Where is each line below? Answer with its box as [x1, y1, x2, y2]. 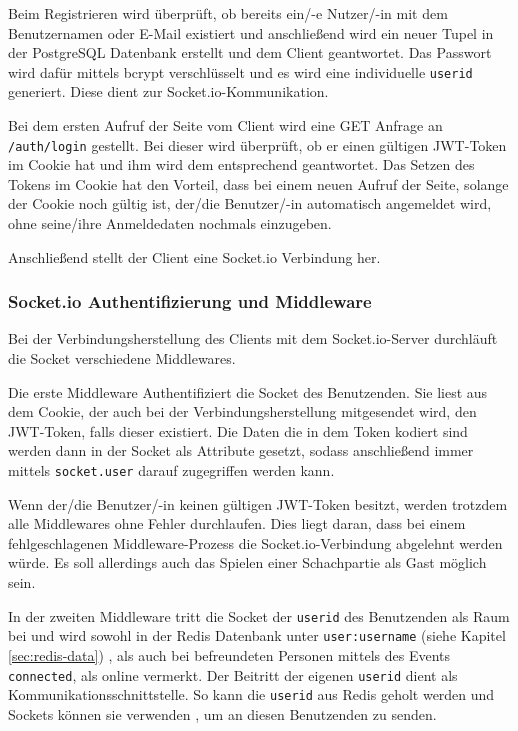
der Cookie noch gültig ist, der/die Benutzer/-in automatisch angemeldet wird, [8, 193, 492, 214]
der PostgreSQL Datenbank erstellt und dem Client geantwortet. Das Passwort [8, 42, 492, 63]
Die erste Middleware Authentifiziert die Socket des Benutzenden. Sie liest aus [8, 381, 488, 402]
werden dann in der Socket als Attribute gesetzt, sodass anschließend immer [8, 440, 474, 461]
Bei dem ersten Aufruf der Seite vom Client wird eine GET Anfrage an [8, 115, 443, 136]
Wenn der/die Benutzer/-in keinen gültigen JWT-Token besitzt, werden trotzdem [8, 493, 508, 514]
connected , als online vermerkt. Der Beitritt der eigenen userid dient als [8, 664, 458, 685]
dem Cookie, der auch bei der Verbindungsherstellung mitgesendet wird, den [8, 401, 477, 422]
